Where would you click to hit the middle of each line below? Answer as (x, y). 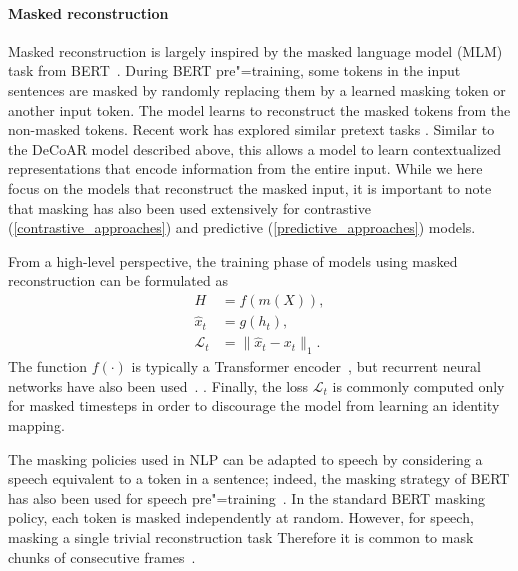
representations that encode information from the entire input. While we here (245, 168)
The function (47, 366)
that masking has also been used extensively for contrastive (189, 207)
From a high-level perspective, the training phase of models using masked (233, 260)
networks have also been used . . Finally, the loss (158, 385)
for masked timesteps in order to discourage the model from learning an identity (254, 405)
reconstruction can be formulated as (118, 280)
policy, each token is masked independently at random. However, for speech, (241, 517)
